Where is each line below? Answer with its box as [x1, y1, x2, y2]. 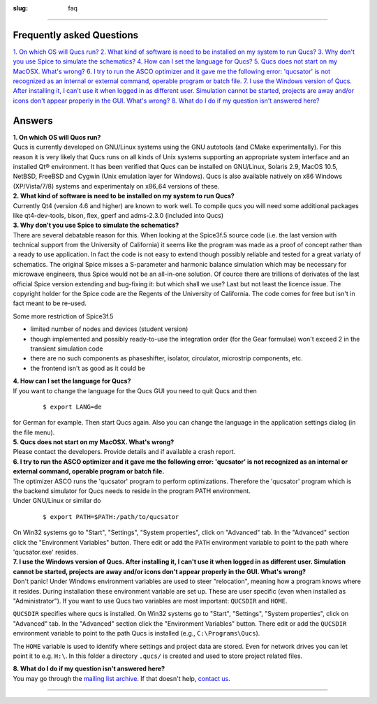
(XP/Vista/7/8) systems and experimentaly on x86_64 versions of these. [13, 182, 220, 190]
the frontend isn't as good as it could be [30, 364, 146, 372]
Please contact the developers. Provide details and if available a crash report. [13, 448, 236, 456]
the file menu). [13, 428, 55, 437]
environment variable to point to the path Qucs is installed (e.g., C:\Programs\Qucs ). [13, 629, 260, 638]
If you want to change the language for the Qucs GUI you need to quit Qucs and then [13, 386, 258, 395]
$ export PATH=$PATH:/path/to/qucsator [43, 513, 179, 520]
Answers [13, 115, 53, 126]
